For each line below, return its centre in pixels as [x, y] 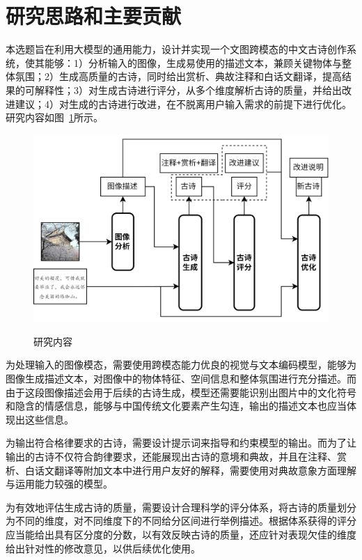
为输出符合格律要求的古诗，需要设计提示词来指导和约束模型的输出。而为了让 [181, 443]
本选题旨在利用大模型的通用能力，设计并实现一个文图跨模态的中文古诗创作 [176, 49]
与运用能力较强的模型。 [59, 484]
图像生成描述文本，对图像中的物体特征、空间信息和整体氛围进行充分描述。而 [181, 379]
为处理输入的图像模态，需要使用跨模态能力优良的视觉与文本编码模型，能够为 [181, 365]
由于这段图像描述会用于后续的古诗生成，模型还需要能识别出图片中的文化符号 [181, 392]
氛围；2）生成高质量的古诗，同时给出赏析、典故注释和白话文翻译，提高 [178, 76]
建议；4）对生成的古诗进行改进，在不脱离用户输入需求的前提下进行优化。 [183, 103]
